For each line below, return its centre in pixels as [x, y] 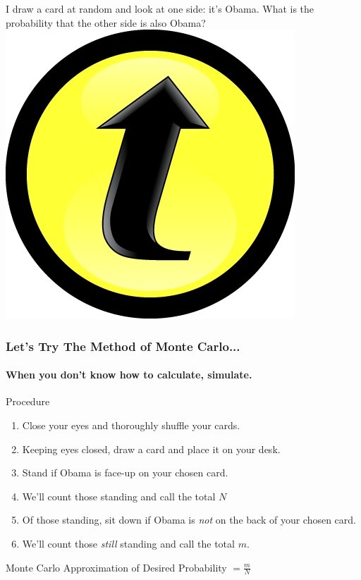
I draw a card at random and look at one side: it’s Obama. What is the [160, 8]
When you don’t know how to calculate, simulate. [129, 375]
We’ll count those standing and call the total [119, 496]
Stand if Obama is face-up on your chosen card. [125, 473]
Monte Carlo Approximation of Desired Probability [116, 567]
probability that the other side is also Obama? [106, 22]
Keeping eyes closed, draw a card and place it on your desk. [151, 449]
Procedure [28, 401]
